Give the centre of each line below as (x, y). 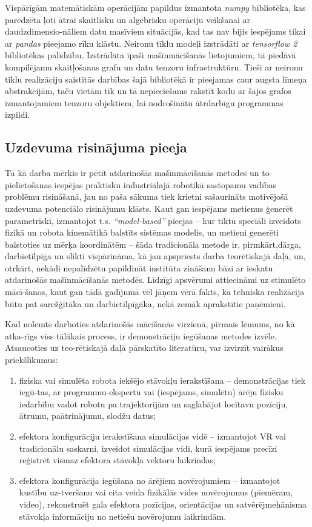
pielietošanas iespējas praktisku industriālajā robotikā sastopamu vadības (141, 184)
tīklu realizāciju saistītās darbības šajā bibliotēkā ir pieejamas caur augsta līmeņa (156, 79)
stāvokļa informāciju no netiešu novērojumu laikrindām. (123, 516)
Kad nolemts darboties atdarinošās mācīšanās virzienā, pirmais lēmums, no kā (150, 324)
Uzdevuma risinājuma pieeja (96, 147)
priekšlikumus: (32, 360)
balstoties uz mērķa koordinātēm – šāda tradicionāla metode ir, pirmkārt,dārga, (153, 244)
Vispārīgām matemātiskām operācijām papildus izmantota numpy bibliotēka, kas (155, 7)
